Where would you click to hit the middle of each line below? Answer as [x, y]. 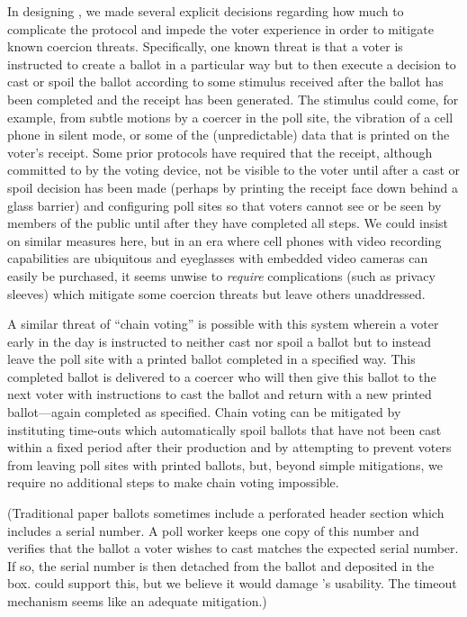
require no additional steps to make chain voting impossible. [173, 482]
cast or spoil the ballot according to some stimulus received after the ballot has [225, 82]
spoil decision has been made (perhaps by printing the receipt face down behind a [233, 187]
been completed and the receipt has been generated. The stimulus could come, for [233, 99]
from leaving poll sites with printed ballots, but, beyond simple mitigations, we [225, 464]
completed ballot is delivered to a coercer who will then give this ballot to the [222, 376]
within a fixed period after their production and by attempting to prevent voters [229, 447]
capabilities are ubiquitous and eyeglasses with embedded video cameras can [218, 258]
